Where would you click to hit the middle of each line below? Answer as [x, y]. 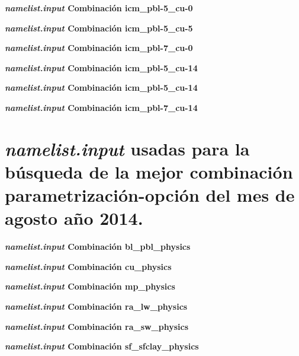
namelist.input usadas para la [127, 148]
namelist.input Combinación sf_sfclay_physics [102, 346]
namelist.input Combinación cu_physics [88, 266]
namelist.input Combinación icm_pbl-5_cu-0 [99, 8]
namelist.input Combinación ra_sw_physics [97, 326]
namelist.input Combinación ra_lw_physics [96, 306]
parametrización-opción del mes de [150, 195]
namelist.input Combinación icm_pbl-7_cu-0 [99, 48]
